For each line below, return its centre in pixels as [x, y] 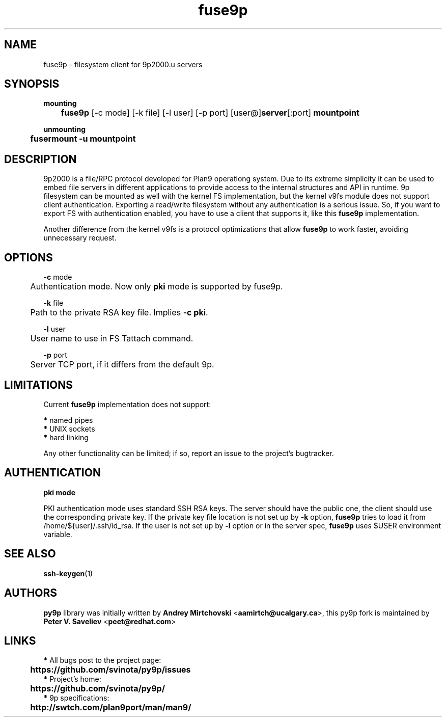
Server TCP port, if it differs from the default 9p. [122, 365]
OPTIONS [29, 257]
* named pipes [68, 420]
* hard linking [66, 437]
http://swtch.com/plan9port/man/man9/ [111, 707]
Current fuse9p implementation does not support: [127, 404]
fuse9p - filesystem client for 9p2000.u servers [123, 64]
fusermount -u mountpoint [83, 139]
